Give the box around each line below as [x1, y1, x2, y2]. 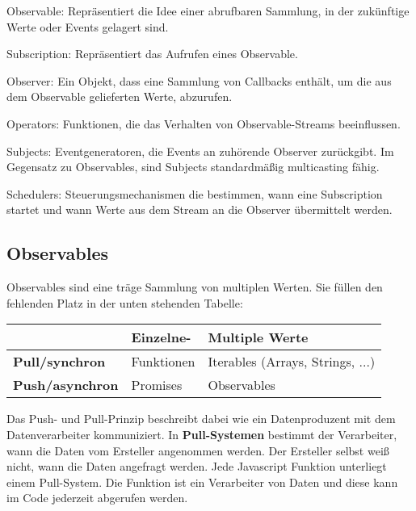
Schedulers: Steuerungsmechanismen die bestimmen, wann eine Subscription [6, 185, 383, 202]
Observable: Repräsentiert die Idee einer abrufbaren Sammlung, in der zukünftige [6, 2, 410, 19]
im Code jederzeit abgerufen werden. [6, 489, 188, 506]
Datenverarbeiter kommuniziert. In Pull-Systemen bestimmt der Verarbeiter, [6, 425, 397, 442]
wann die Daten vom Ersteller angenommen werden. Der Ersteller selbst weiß [6, 442, 389, 459]
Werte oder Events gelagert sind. [6, 18, 169, 35]
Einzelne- [131, 328, 191, 347]
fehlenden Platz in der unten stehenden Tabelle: [6, 294, 243, 311]
